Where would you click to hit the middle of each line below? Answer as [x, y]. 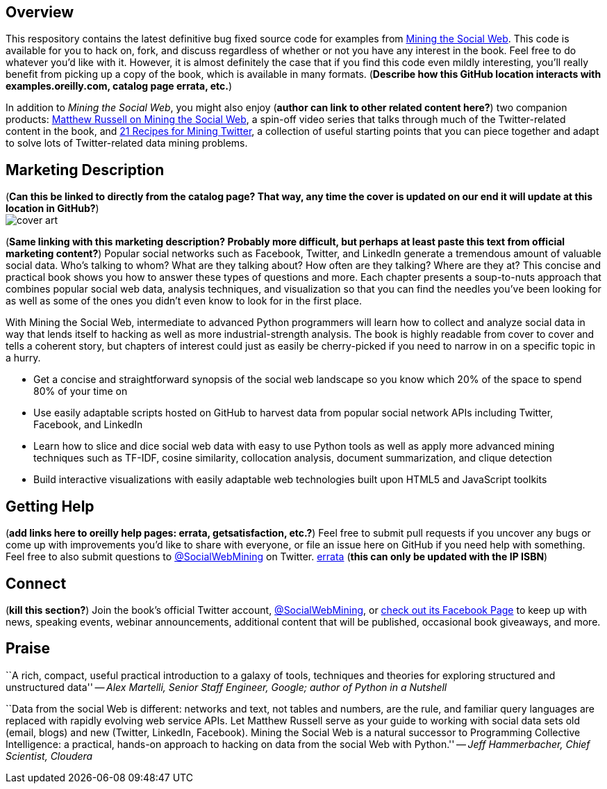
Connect [36, 583]
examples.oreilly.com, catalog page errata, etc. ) [119, 86]
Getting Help [50, 506]
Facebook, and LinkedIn [88, 425]
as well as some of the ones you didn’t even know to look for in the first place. [184, 301]
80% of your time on [81, 391]
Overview [40, 12]
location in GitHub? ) [52, 209]
